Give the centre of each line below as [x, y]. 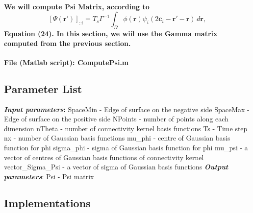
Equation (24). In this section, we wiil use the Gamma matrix [111, 33]
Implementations [47, 202]
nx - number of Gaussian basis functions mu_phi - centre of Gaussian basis [117, 138]
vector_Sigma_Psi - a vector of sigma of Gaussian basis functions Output [116, 167]
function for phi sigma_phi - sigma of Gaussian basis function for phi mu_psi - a [126, 147]
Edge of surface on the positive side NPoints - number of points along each [116, 119]
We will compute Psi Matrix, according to [77, 6]
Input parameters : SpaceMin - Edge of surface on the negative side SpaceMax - [127, 109]
